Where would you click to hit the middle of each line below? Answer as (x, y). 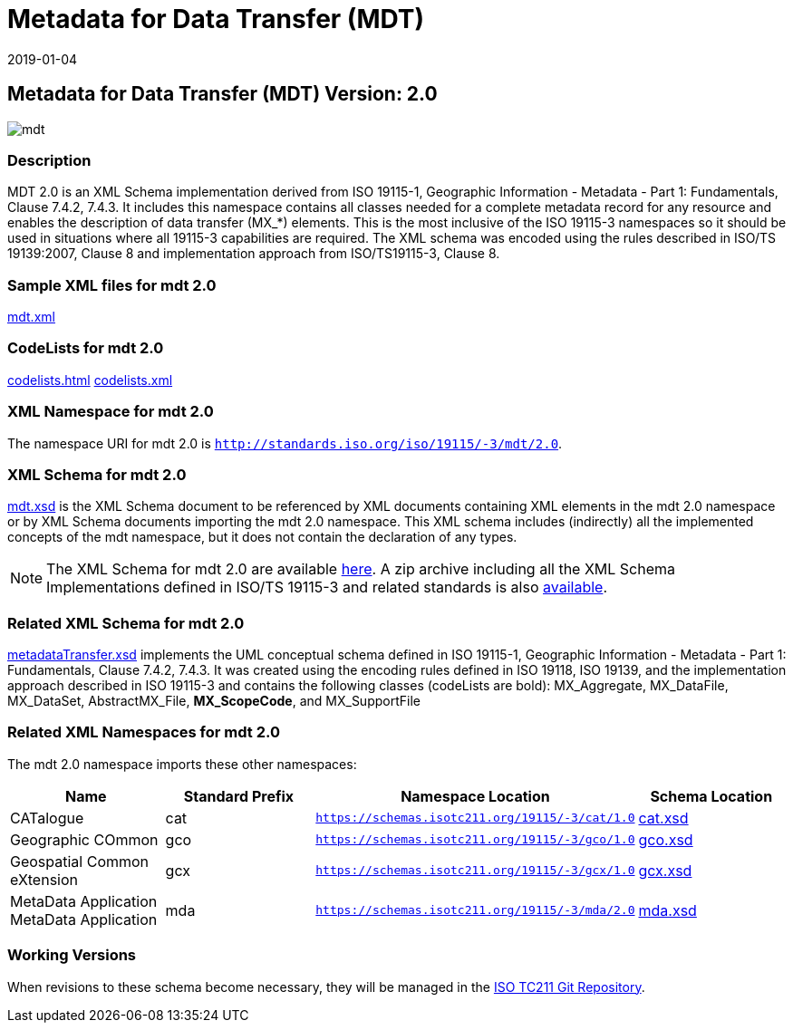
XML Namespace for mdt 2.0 (111, 412)
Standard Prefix (239, 796)
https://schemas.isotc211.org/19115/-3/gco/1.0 (475, 840)
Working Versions (72, 955)
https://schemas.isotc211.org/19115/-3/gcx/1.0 (475, 871)
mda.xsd (667, 910)
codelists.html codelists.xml (90, 380)
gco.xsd (666, 839)
